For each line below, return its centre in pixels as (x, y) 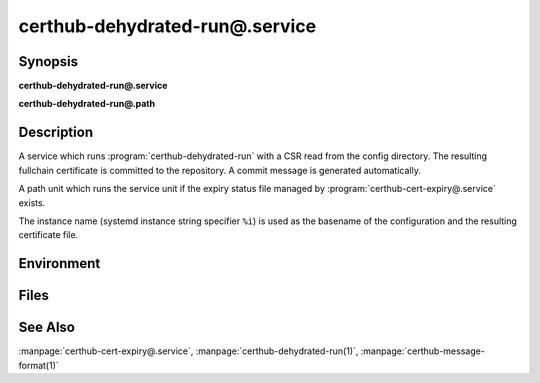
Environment (59, 263)
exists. (32, 202)
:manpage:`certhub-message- (422, 351)
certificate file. (48, 235)
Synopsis (48, 61)
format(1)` (38, 365)
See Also (46, 327)
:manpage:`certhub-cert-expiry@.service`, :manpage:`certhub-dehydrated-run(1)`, (188, 351)
